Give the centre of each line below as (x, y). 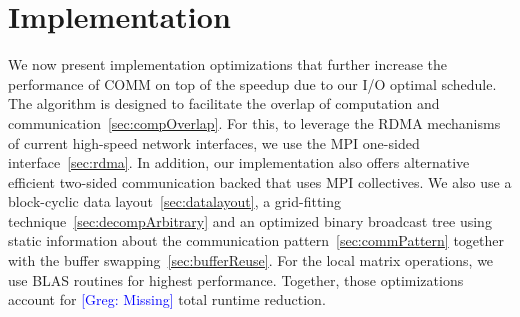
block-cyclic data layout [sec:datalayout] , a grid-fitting (175, 201)
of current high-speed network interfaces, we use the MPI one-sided (214, 142)
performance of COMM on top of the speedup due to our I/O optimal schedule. (252, 83)
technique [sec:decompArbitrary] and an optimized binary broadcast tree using (250, 220)
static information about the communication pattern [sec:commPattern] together (256, 240)
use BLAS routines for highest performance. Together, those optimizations (236, 279)
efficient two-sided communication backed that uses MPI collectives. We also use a (260, 181)
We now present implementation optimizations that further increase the (228, 64)
